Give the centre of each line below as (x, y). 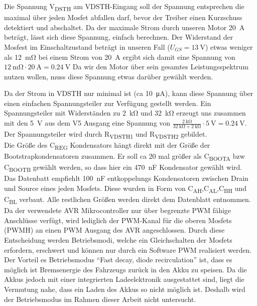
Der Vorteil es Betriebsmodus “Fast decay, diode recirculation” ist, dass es (118, 260)
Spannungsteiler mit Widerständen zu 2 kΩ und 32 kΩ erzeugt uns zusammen (125, 113)
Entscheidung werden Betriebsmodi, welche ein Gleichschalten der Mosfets (118, 240)
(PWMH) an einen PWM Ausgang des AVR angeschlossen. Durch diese (114, 230)
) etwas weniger (229, 46)
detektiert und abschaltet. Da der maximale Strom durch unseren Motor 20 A (124, 27)
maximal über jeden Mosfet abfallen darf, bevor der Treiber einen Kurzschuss (123, 17)
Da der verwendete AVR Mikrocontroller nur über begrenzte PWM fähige (118, 210)
